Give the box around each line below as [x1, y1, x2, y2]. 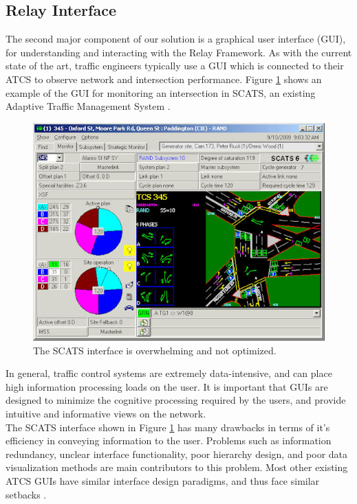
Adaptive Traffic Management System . [6, 99, 171, 113]
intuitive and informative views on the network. [6, 406, 206, 420]
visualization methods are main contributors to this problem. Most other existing [6, 460, 348, 474]
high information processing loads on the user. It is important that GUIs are [6, 379, 328, 393]
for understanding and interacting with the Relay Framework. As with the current [6, 45, 352, 59]
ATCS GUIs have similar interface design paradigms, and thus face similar [6, 473, 320, 488]
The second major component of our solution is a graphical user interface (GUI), [6, 32, 346, 46]
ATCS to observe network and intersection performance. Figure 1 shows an [6, 71, 322, 86]
